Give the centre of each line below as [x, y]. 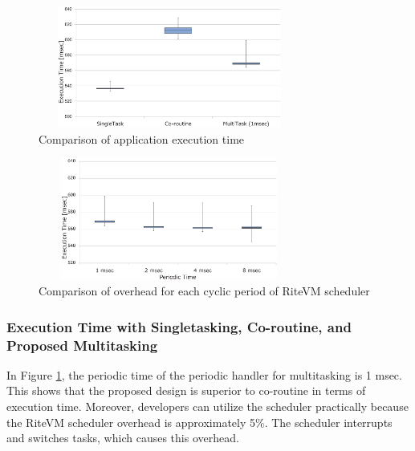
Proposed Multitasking [82, 345]
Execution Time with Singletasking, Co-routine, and [179, 326]
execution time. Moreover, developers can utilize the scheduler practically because [207, 406]
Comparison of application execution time [142, 138]
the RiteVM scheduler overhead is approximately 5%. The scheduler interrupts [199, 422]
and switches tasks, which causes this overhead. [123, 438]
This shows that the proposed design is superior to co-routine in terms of [186, 390]
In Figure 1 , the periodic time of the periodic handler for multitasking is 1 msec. [204, 374]
